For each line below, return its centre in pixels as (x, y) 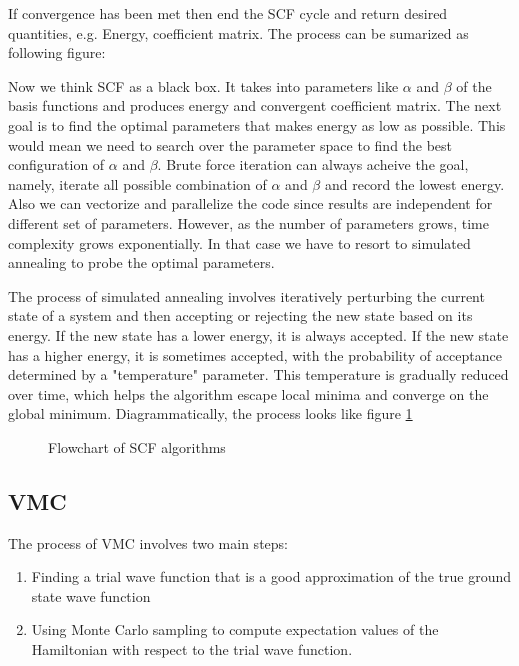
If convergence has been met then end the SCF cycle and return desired (228, 13)
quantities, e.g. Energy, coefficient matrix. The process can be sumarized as (238, 32)
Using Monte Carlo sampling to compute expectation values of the (235, 629)
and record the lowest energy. (414, 183)
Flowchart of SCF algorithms (137, 446)
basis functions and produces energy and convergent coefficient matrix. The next (255, 105)
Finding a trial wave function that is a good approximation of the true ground (271, 576)
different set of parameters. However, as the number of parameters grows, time (248, 222)
